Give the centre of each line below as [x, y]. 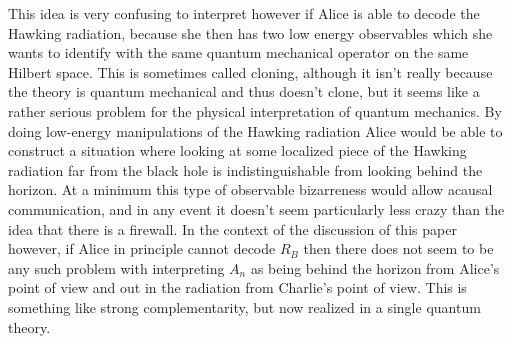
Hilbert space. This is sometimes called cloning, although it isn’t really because [250, 71]
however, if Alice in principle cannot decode [142, 248]
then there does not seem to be [398, 248]
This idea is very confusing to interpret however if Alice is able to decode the [244, 13]
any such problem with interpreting [116, 267]
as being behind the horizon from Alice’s [375, 267]
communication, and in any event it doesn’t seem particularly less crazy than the [256, 208]
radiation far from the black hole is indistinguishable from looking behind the [245, 169]
